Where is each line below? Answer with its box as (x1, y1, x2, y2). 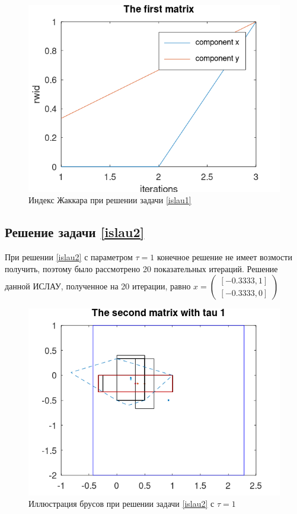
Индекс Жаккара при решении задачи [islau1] (28, 194, 191, 206)
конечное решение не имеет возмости (157, 250, 292, 263)
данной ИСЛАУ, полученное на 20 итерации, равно (5, 280, 191, 292)
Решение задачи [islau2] (5, 223, 145, 241)
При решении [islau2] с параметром (5, 250, 133, 263)
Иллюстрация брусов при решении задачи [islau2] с (28, 497, 215, 510)
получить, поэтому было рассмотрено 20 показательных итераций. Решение (5, 262, 278, 275)
